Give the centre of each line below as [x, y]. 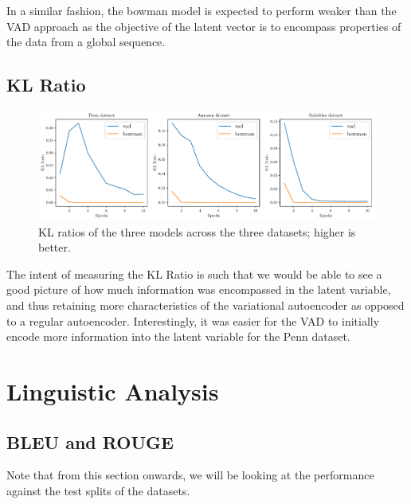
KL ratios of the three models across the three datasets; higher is [197, 231]
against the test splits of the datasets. [98, 490]
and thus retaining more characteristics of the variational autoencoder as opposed [205, 305]
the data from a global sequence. [86, 42]
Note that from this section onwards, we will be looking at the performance [190, 475]
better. [55, 247]
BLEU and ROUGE [90, 441]
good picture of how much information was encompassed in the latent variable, [199, 289]
